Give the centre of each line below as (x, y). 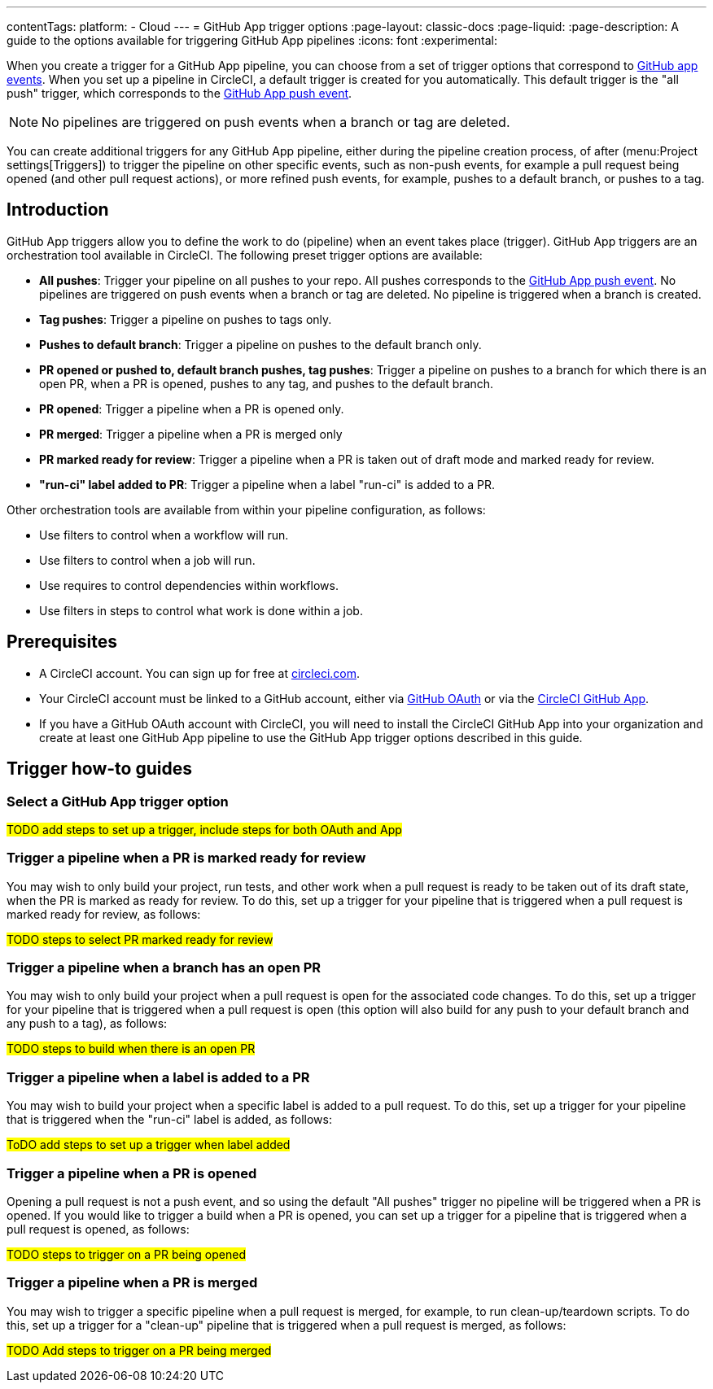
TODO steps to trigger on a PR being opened (127, 1254)
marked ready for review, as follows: (104, 914)
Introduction (58, 210)
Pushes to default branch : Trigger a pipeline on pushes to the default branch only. (260, 344)
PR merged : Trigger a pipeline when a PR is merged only (191, 434)
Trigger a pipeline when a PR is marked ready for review (186, 858)
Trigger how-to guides (99, 769)
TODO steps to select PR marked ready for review (140, 939)
